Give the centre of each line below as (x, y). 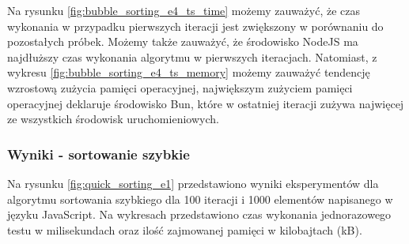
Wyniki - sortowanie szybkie (98, 154)
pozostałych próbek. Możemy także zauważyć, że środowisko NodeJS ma (183, 41)
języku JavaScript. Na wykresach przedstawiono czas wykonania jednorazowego (199, 214)
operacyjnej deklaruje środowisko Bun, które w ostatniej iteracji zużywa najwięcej (206, 103)
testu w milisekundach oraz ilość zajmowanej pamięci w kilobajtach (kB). (185, 229)
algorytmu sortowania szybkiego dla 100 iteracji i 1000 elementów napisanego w (200, 199)
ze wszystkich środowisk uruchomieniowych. (113, 119)
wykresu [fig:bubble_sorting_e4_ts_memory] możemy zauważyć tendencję (189, 72)
